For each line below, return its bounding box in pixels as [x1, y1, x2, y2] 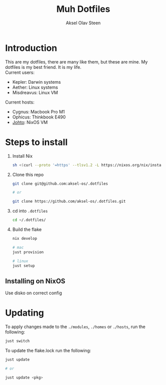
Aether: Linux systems [12, 84, 58, 90]
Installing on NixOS [5, 276, 65, 285]
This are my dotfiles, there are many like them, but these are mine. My [5, 58, 148, 65]
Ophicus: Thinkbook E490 [12, 114, 66, 120]
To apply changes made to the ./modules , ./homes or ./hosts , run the [5, 324, 146, 330]
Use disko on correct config [5, 290, 62, 296]
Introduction [5, 42, 57, 54]
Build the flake [12, 226, 42, 232]
